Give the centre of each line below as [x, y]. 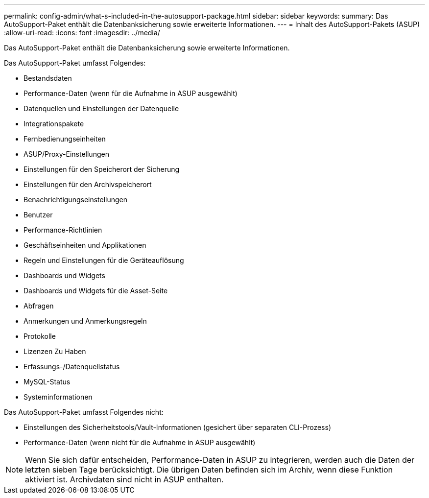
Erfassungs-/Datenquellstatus [72, 367]
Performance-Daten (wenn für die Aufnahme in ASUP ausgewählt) [131, 93]
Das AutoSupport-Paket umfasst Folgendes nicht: [84, 412]
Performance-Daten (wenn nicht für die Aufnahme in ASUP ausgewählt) [140, 442]
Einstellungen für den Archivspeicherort [88, 184]
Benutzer [38, 215]
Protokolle [40, 336]
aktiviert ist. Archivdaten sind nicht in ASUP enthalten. [124, 479]
